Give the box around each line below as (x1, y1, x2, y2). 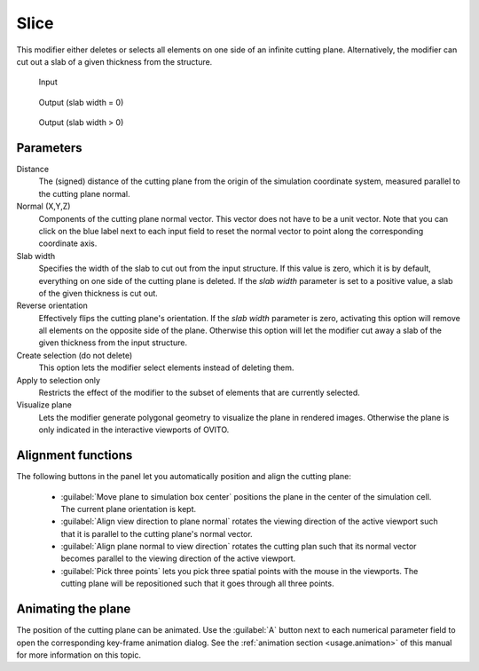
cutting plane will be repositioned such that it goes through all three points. (60, 578, 334, 589)
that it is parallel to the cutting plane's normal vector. (60, 528, 253, 539)
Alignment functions (16, 448, 133, 463)
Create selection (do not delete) (16, 350, 133, 360)
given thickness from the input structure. (38, 337, 188, 348)
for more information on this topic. (16, 649, 142, 660)
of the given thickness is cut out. (38, 288, 159, 298)
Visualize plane (16, 399, 73, 410)
